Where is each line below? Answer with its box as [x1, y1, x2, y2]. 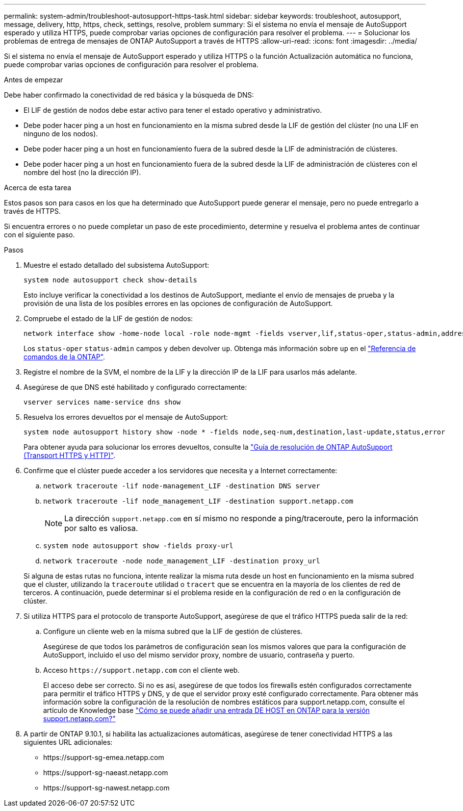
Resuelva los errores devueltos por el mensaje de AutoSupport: [24, 413, 228, 421]
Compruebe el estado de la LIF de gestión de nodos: [24, 314, 193, 323]
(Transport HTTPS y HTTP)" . [24, 451, 116, 459]
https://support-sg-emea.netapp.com [43, 753, 164, 761]
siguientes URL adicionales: [24, 738, 113, 746]
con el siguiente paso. [4, 230, 75, 239]
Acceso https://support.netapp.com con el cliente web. [43, 666, 240, 674]
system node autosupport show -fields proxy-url [43, 542, 233, 550]
